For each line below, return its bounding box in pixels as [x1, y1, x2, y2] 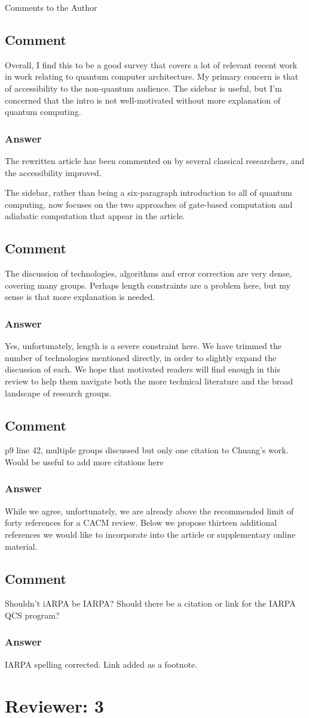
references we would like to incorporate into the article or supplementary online [5, 528, 296, 540]
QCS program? [5, 608, 60, 621]
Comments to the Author [5, 1, 97, 13]
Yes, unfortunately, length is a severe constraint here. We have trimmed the [5, 340, 282, 352]
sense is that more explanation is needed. [5, 290, 155, 303]
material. [5, 540, 38, 552]
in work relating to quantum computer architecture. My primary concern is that [5, 70, 299, 83]
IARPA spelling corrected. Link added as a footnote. [5, 658, 198, 670]
